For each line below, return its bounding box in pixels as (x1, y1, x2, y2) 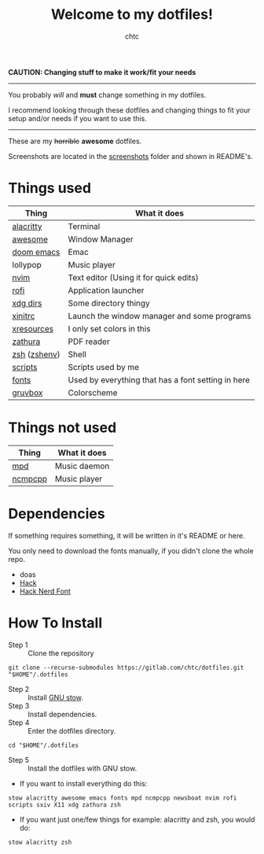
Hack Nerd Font (19, 586, 71, 596)
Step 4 (8, 718, 30, 727)
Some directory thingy (68, 298, 151, 309)
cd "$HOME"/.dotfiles (8, 741, 79, 749)
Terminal (68, 220, 101, 231)
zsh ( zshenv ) (12, 349, 60, 360)
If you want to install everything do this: (19, 778, 148, 788)
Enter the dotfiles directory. (27, 726, 116, 735)
